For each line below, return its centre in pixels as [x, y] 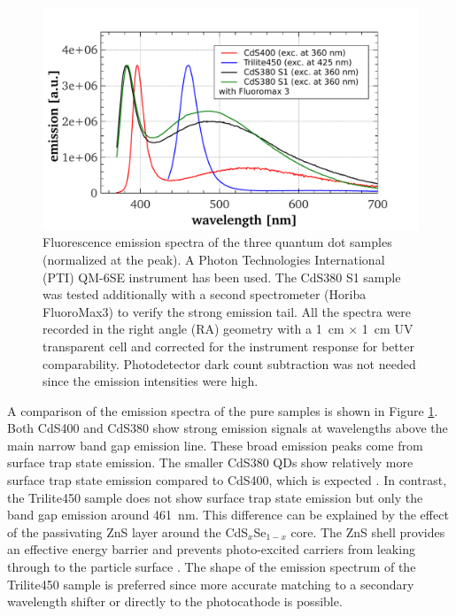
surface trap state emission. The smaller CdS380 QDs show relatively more [210, 462]
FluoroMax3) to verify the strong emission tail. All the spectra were [227, 311]
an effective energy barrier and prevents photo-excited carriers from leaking [211, 549]
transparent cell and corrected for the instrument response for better [228, 346]
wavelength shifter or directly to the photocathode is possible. [175, 601]
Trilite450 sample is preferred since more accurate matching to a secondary [211, 584]
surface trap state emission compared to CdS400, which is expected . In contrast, [227, 480]
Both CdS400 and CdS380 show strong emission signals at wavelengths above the [228, 428]
